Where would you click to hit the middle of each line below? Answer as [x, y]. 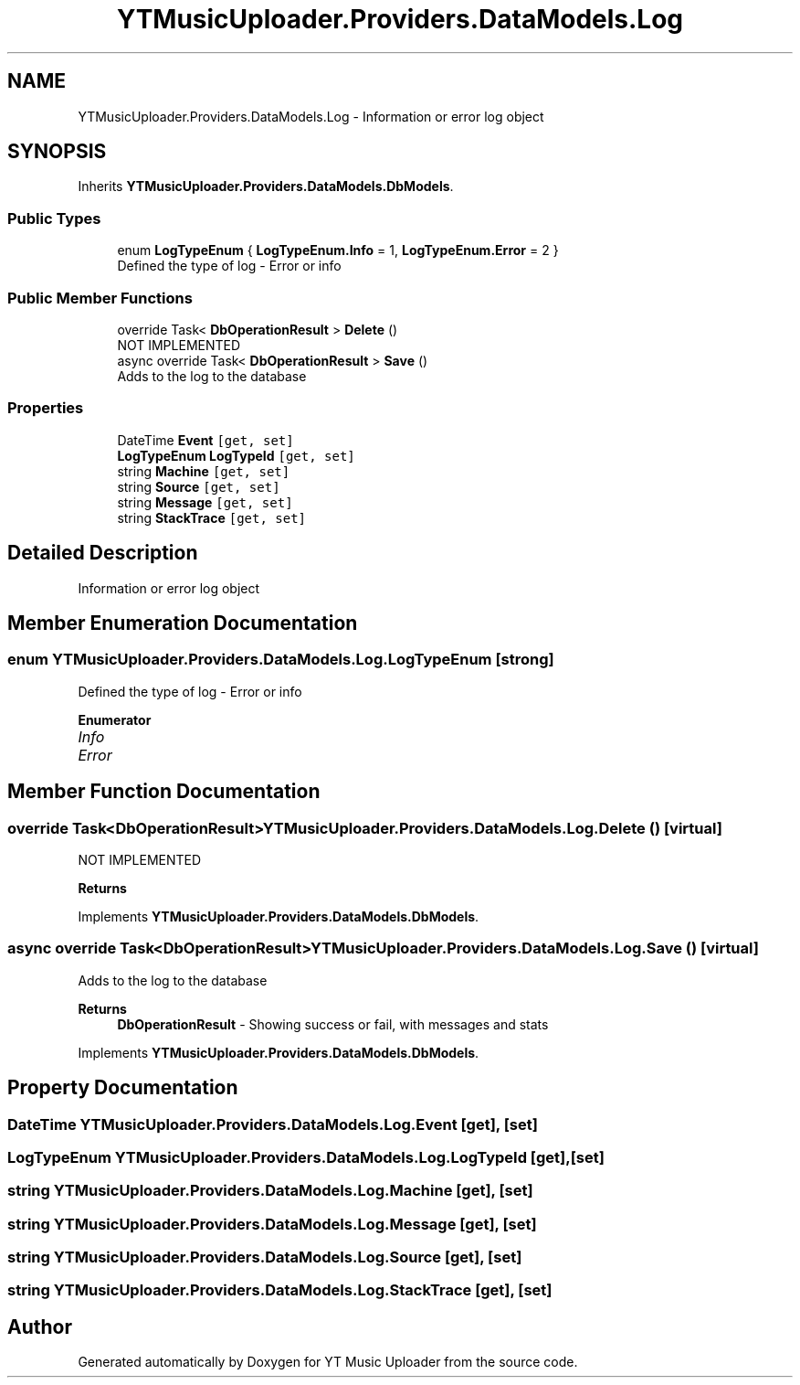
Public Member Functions [100, 298]
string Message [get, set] [205, 502]
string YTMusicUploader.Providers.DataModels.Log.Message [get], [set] [272, 1224]
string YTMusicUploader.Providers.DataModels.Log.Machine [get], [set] [270, 1191]
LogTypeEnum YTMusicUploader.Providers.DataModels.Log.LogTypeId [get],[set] [306, 1157]
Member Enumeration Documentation [183, 623]
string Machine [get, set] [204, 471]
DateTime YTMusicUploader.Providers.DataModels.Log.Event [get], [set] [273, 1124]
